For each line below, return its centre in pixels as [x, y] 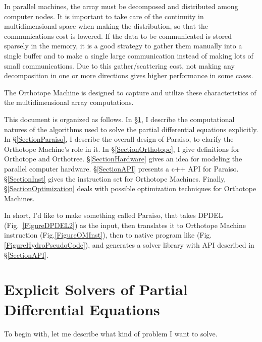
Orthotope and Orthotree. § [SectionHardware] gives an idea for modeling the [123, 159]
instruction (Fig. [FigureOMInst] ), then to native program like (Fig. [108, 235]
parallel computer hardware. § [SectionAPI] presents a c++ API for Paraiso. [121, 168]
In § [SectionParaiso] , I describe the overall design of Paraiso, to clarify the [119, 139]
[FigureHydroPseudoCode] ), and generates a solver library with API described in [129, 245]
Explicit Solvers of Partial [96, 289]
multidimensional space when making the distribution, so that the [106, 26]
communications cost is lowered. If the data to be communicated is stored [118, 36]
